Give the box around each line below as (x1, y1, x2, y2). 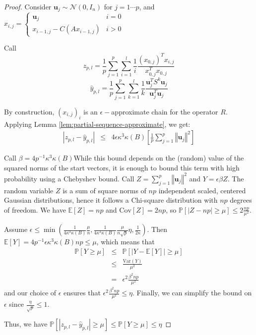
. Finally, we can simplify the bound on (132, 287, 252, 298)
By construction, (4, 106, 55, 116)
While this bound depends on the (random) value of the (73, 153, 244, 163)
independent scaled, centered (158, 185, 246, 195)
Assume (4, 224, 28, 234)
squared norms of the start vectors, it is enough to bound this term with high (4, 162, 240, 172)
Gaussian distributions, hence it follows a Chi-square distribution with (4, 195, 218, 205)
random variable (4, 185, 54, 195)
